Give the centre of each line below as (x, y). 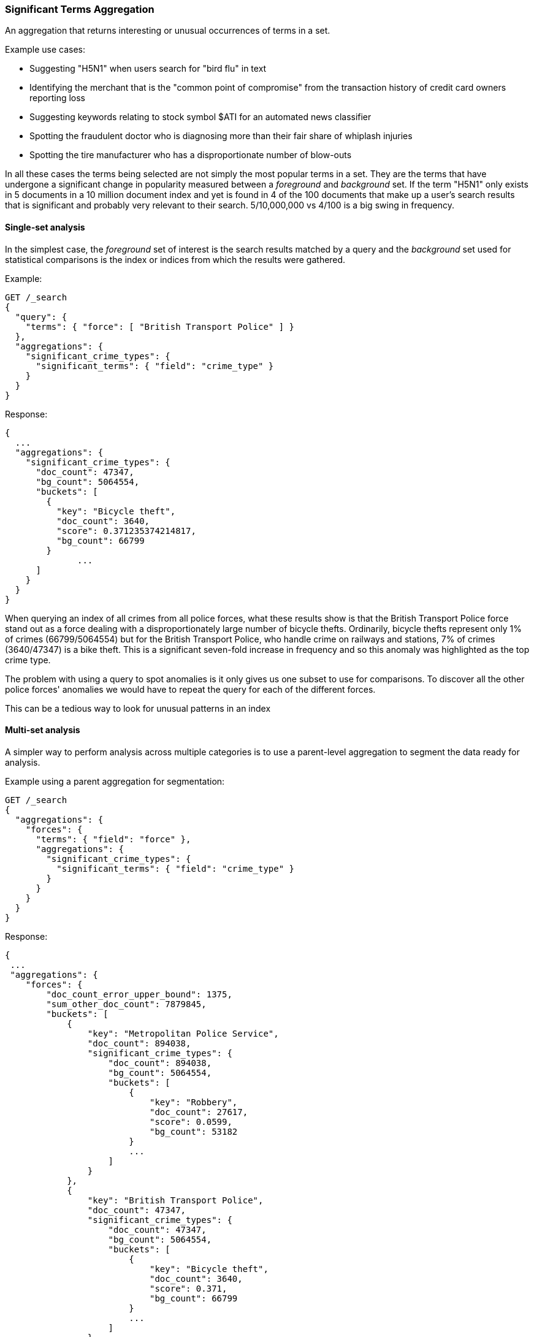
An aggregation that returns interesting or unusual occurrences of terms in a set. (168, 31)
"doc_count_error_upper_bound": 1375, (139, 994)
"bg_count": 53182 (194, 1131)
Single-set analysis (45, 227)
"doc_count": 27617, (199, 1112)
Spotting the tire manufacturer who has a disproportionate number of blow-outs (191, 155)
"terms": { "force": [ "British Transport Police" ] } (160, 326)
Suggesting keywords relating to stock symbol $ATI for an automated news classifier (200, 117)
